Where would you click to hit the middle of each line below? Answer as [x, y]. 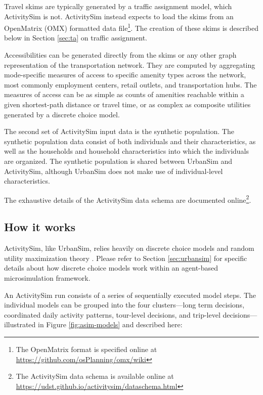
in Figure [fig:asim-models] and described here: [110, 324]
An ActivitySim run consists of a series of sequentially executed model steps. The [130, 295]
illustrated [20, 324]
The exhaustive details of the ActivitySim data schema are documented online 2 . [128, 199]
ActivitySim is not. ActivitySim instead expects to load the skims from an [119, 16]
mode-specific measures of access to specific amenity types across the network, [125, 75]
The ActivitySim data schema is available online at [95, 376]
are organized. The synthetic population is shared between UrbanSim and [118, 161]
